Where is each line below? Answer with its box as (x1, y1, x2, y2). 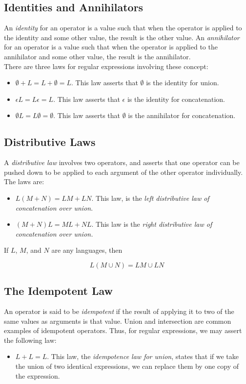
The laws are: (4, 176, 44, 187)
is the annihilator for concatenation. (128, 110, 236, 120)
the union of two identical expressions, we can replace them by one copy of (15, 361, 239, 371)
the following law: (4, 335, 57, 345)
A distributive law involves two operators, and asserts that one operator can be (4, 157, 240, 168)
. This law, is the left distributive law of (91, 192, 209, 203)
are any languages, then (51, 245, 123, 255)
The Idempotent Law (4, 283, 113, 298)
